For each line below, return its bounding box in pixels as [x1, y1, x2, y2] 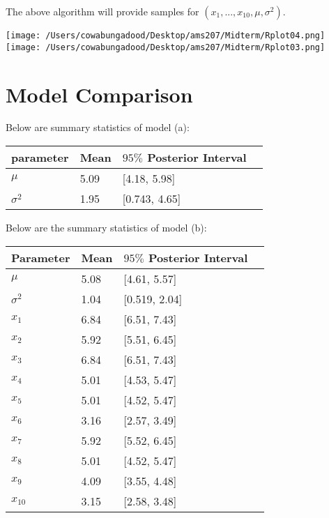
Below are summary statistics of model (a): [6, 120, 190, 135]
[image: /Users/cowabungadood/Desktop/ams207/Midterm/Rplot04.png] [6, 31, 326, 40]
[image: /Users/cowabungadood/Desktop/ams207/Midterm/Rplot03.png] [6, 42, 326, 52]
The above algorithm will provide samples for [6, 4, 199, 18]
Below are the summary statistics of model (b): [6, 220, 207, 235]
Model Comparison [6, 79, 193, 108]
